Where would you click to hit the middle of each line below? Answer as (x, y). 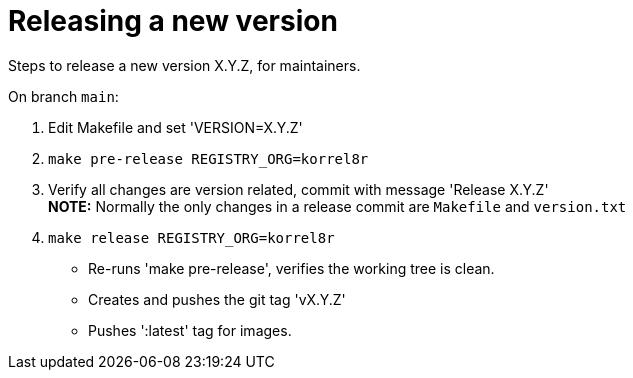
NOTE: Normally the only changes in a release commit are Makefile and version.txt (337, 206)
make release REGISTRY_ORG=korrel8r (191, 237)
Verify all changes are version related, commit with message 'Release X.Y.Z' (298, 189)
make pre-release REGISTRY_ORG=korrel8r (208, 158)
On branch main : (63, 96)
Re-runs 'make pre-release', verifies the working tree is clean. (291, 268)
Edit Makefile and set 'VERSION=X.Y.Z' (175, 127)
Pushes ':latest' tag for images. (190, 330)
